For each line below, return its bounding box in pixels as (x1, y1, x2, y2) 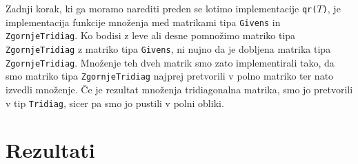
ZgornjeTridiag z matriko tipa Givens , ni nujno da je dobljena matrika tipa (6, 41, 331, 56)
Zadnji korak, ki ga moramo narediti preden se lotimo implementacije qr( (6, 1, 317, 15)
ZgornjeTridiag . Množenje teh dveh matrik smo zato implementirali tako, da (6, 55, 335, 69)
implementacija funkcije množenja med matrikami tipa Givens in (6, 14, 281, 29)
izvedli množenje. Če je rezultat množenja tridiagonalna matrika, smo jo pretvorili (6, 82, 353, 96)
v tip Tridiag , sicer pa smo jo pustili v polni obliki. (6, 95, 224, 110)
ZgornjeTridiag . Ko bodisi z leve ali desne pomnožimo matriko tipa (6, 28, 296, 43)
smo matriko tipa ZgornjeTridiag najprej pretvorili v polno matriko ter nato (6, 69, 334, 83)
